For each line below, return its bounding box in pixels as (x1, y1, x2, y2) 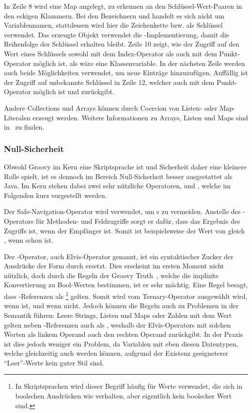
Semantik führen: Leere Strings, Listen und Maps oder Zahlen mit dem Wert (4, 310, 232, 320)
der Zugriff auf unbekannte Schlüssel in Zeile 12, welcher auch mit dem (4, 77, 215, 87)
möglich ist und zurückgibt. (33, 86, 115, 97)
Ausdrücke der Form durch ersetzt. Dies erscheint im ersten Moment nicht (4, 261, 224, 271)
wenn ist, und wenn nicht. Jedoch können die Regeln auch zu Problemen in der (4, 300, 239, 311)
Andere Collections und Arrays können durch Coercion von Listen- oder (4, 102, 218, 113)
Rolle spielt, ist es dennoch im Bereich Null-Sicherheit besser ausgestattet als (4, 171, 233, 181)
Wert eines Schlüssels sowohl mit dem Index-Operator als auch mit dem (4, 48, 217, 58)
